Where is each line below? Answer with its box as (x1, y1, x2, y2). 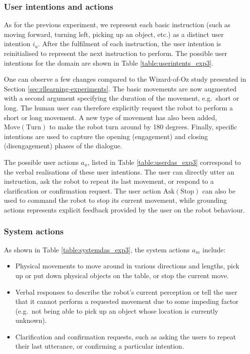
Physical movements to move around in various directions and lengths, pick (15, 261, 239, 271)
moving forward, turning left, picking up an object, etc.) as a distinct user (4, 29, 224, 39)
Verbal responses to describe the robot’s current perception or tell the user (15, 286, 237, 297)
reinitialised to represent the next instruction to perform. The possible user (4, 48, 228, 58)
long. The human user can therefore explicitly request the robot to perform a (4, 102, 233, 112)
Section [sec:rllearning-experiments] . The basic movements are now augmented (4, 83, 237, 93)
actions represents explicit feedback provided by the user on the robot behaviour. (4, 204, 245, 214)
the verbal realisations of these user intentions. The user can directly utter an (4, 166, 234, 177)
